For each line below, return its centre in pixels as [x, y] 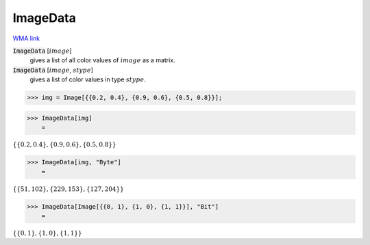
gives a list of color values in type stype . [88, 79]
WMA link [26, 38]
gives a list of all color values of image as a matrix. [102, 60]
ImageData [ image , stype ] [53, 70]
